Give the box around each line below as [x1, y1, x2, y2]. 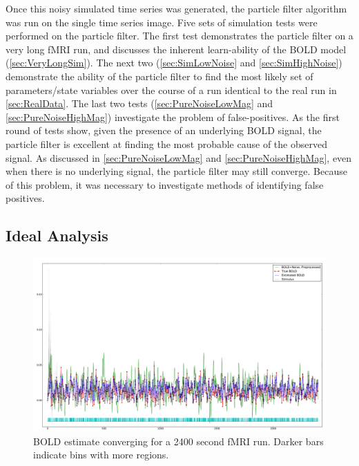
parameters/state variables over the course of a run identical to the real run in [6, 82, 337, 97]
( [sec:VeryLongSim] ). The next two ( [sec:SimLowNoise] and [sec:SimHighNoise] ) [6, 55, 342, 70]
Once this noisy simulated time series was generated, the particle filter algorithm [6, 1, 347, 15]
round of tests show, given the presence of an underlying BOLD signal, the [6, 123, 322, 138]
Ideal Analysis [6, 225, 108, 246]
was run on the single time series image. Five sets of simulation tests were [6, 15, 318, 29]
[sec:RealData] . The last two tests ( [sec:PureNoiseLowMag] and [6, 96, 273, 111]
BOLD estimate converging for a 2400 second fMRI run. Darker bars [33, 434, 324, 448]
